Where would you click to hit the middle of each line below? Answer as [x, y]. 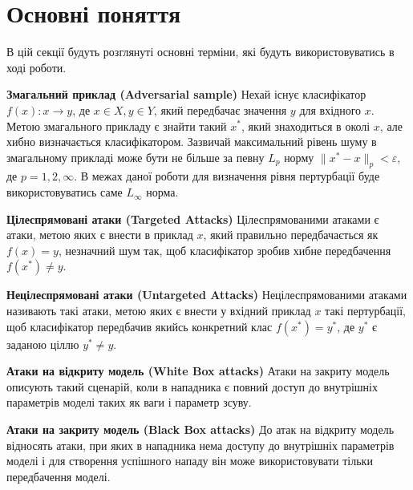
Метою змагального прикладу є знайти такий [117, 126]
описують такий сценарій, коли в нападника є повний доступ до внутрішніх [192, 386]
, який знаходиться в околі [306, 126]
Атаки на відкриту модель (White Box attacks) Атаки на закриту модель [198, 371]
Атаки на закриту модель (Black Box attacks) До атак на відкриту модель [200, 429]
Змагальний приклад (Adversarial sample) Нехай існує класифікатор [186, 94]
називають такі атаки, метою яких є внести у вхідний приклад [159, 311]
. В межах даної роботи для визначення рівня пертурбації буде [227, 176]
